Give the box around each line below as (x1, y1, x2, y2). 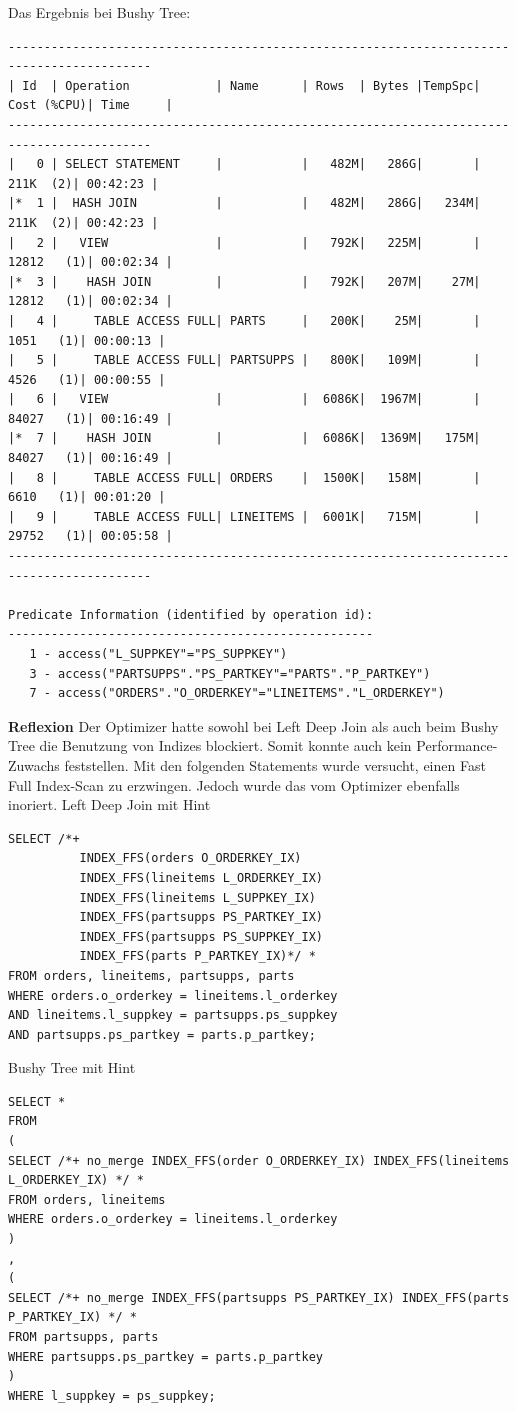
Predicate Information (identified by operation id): (8, 607, 374, 622)
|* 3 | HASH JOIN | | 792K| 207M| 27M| (8, 274, 481, 289)
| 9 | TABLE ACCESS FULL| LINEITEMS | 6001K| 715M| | (8, 509, 481, 524)
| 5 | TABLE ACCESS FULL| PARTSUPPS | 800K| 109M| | (8, 353, 481, 368)
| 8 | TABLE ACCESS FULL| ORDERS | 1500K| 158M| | (8, 470, 481, 485)
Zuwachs (8, 754, 60, 775)
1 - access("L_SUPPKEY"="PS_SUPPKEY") (29, 647, 288, 661)
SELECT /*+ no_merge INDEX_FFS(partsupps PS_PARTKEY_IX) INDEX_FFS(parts (8, 1290, 510, 1305)
